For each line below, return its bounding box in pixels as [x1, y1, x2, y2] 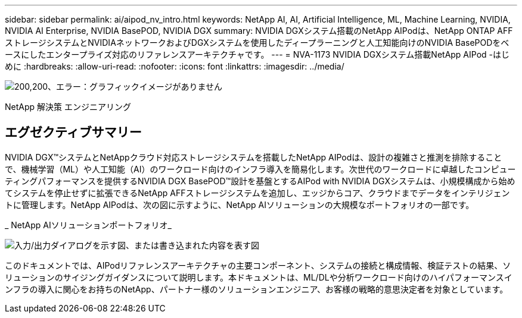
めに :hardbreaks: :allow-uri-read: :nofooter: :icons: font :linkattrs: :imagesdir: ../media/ [5, 61, 344, 71]
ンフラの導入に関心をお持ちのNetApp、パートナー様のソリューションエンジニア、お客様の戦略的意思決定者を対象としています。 [5, 284, 508, 294]
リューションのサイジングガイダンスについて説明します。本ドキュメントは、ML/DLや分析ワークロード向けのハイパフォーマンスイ [5, 272, 512, 282]
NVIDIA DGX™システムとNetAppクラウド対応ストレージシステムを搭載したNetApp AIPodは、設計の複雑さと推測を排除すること [5, 152, 502, 162]
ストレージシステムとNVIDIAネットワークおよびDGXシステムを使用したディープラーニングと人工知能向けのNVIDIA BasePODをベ [5, 37, 509, 48]
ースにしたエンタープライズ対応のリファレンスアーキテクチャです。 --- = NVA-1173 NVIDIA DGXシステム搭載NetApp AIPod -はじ [5, 49, 510, 59]
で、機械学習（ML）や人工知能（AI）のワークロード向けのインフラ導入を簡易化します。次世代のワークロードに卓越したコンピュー [5, 163, 516, 174]
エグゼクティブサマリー [5, 125, 142, 140]
